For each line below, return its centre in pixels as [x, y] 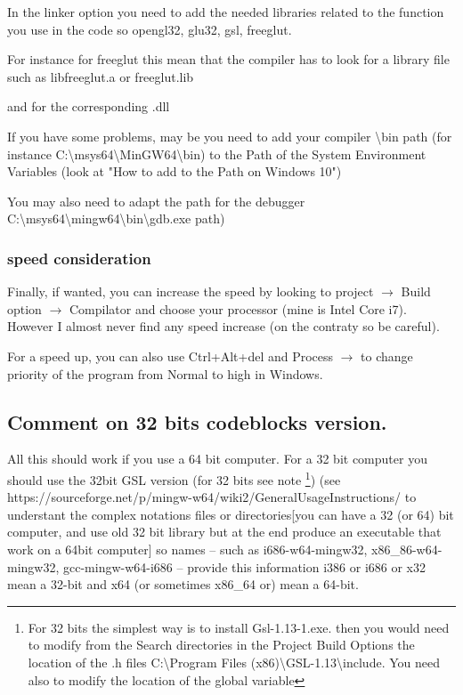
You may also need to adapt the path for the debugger [156, 201]
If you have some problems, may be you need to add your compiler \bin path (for [230, 136]
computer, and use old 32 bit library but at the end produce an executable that [224, 532]
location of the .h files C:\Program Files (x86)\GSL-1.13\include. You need [234, 662]
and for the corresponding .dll [89, 106]
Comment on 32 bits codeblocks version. [197, 421]
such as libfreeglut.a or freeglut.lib [101, 76]
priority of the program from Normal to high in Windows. [165, 373]
